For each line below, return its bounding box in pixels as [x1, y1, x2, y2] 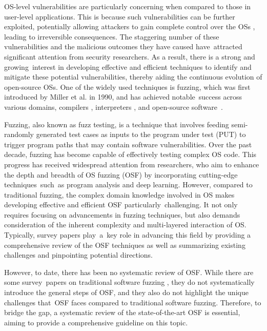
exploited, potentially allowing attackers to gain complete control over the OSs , [4, 21, 255, 32]
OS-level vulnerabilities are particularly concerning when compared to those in [4, 1, 251, 11]
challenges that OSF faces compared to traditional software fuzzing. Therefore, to [4, 297, 261, 307]
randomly [4, 129, 34, 140]
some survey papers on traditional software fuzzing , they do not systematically [4, 277, 255, 287]
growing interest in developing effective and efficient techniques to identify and [4, 61, 252, 72]
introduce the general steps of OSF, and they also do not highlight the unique [4, 287, 249, 298]
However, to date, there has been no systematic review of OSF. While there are [4, 266, 254, 277]
